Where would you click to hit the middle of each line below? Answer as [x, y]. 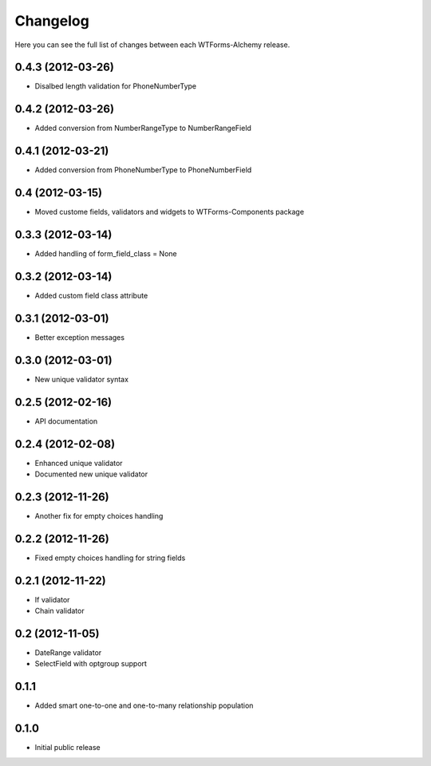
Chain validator [59, 611]
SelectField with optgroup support [91, 664]
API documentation [66, 421]
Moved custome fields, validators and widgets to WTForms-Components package [170, 212]
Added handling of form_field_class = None [106, 254]
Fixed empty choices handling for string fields [110, 558]
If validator [52, 599]
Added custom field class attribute [91, 295]
